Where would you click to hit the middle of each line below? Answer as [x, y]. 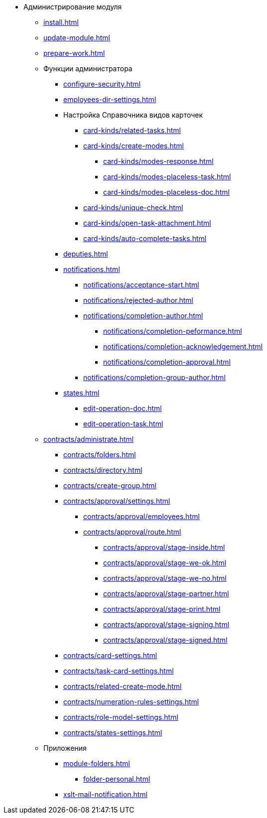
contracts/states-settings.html [113, 733]
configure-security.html [102, 84]
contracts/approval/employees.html [141, 516]
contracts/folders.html [100, 455]
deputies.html [86, 254]
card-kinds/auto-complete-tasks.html [145, 238]
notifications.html [92, 269]
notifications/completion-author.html [143, 316]
